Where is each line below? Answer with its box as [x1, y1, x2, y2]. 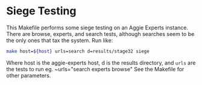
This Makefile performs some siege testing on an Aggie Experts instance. [6, 24, 189, 31]
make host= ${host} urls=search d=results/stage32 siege [6, 48, 150, 54]
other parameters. [6, 72, 51, 79]
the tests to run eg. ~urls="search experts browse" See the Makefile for [6, 65, 185, 72]
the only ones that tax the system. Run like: [6, 37, 113, 44]
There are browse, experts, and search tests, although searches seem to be [6, 30, 195, 37]
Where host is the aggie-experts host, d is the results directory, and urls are [6, 59, 196, 66]
